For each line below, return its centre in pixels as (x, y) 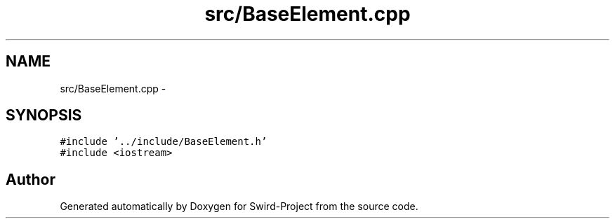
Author (31, 179)
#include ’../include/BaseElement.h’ (164, 142)
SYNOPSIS (44, 115)
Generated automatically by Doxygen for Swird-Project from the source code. (239, 206)
